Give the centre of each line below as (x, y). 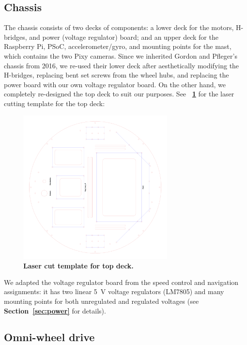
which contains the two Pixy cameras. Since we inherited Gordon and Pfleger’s (121, 55)
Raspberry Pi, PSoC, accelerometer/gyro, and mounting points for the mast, (118, 46)
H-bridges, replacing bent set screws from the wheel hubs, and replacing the (116, 75)
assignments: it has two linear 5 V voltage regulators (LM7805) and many (114, 291)
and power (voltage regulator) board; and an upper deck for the (124, 37)
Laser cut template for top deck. (78, 266)
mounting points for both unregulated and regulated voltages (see (101, 301)
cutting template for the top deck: (54, 103)
